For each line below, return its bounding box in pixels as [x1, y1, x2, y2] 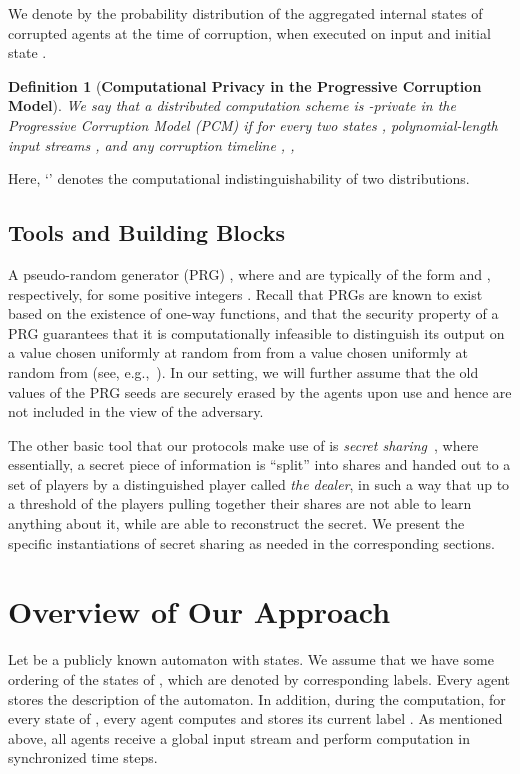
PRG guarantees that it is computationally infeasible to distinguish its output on [8, 322, 505, 343]
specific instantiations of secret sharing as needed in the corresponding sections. [8, 532, 495, 553]
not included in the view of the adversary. [8, 401, 264, 422]
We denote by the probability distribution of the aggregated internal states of [8, 3, 483, 23]
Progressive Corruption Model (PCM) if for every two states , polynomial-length [8, 114, 498, 135]
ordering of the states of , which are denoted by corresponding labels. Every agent [8, 668, 511, 689]
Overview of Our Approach [8, 591, 391, 632]
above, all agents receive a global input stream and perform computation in [8, 727, 470, 748]
